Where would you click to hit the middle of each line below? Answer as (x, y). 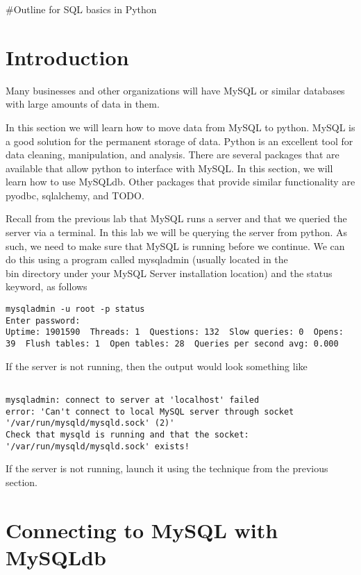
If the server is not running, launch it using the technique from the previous (167, 468)
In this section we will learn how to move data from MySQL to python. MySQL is (180, 127)
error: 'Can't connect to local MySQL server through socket (150, 411)
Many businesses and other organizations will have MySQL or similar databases (175, 90)
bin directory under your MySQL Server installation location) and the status (169, 273)
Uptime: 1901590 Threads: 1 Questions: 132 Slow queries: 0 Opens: (175, 332)
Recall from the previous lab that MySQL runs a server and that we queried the (176, 218)
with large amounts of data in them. (83, 104)
